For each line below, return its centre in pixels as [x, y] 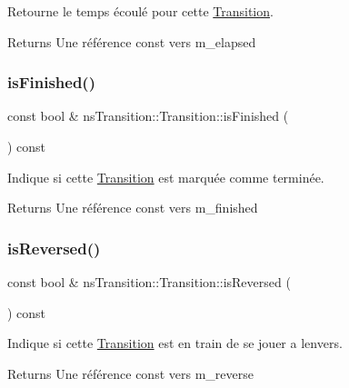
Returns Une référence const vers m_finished [133, 208]
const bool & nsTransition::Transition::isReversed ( [149, 282]
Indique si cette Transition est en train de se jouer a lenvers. [175, 343]
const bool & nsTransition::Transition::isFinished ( [148, 116]
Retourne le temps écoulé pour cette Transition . [140, 11]
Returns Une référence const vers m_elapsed [132, 41]
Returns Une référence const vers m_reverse [130, 373]
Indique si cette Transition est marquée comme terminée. [166, 177]
